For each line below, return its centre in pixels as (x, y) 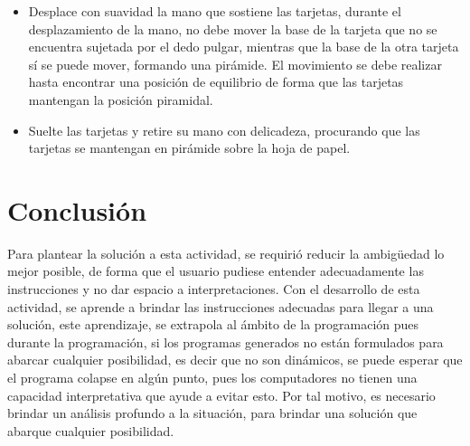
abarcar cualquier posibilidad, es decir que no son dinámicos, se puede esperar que (235, 360)
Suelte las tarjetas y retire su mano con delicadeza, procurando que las (224, 130)
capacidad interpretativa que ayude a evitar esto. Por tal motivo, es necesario (221, 395)
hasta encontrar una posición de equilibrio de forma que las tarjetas (216, 82)
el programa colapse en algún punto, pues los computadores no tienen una (212, 378)
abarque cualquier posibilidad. (91, 430)
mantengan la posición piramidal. (121, 99)
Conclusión (77, 209)
